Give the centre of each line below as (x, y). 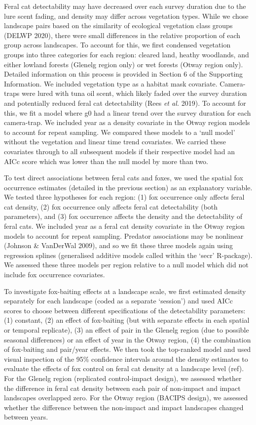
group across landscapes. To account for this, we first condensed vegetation (117, 45)
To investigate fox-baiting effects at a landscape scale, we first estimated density (125, 291)
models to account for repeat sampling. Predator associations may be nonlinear (124, 235)
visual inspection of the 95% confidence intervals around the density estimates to (126, 359)
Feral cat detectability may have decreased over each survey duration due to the (125, 6)
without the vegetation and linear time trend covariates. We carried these (115, 142)
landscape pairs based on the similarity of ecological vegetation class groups (118, 25)
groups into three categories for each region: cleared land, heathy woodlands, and (127, 54)
